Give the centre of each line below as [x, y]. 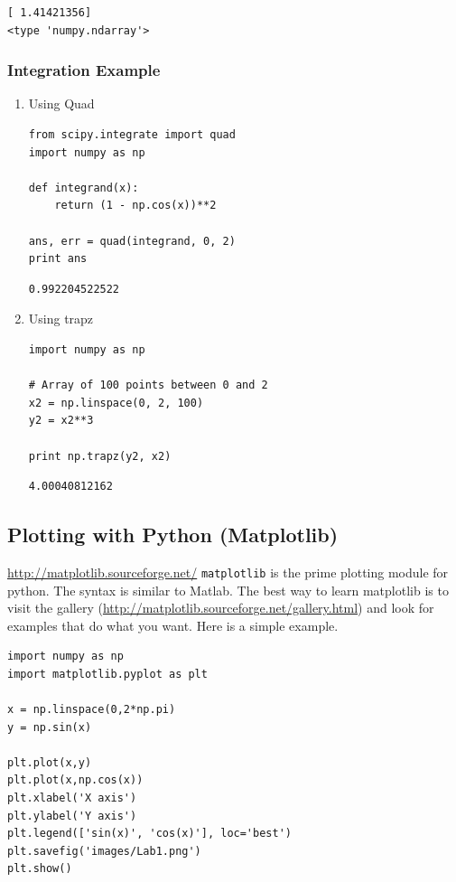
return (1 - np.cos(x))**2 [135, 206]
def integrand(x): [84, 188]
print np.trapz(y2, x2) [100, 456]
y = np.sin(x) [50, 727]
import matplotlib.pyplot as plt [107, 674]
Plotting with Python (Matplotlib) [173, 535]
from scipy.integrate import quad [132, 135]
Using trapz [61, 319]
